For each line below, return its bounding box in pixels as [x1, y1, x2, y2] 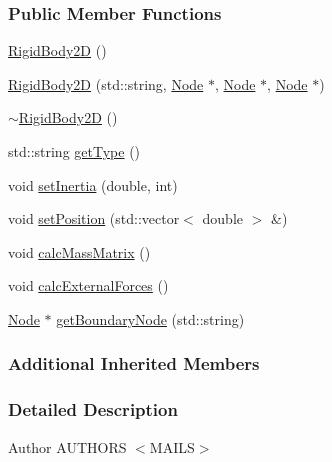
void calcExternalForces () [8, 275, 169, 296]
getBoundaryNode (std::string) [56, 308, 245, 329]
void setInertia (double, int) [8, 174, 178, 195]
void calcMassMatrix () [8, 241, 151, 262]
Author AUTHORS [8, 436, 127, 457]
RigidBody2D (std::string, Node [8, 73, 204, 94]
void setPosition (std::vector [8, 208, 180, 229]
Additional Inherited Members [8, 351, 260, 376]
